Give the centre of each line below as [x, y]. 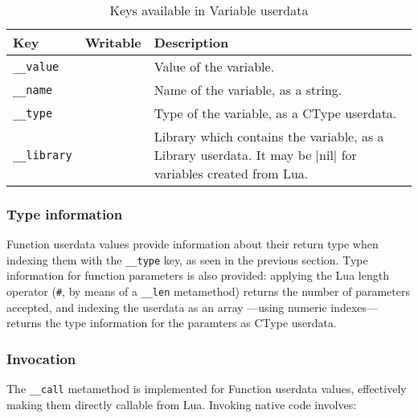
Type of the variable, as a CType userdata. [275, 113]
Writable [113, 42]
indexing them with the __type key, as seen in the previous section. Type [187, 259]
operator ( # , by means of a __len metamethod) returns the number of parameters [208, 291]
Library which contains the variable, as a [269, 136]
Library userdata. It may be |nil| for [255, 155]
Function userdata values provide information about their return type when [193, 244]
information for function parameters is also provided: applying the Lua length [198, 275]
